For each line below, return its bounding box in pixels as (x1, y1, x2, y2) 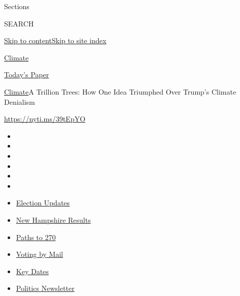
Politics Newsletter (16, 283, 75, 293)
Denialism (4, 96, 35, 107)
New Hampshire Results (16, 214, 91, 225)
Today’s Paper (4, 69, 49, 80)
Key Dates (16, 265, 49, 276)
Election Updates (16, 197, 70, 208)
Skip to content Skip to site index (4, 35, 107, 46)
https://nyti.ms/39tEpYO (4, 113, 85, 124)
